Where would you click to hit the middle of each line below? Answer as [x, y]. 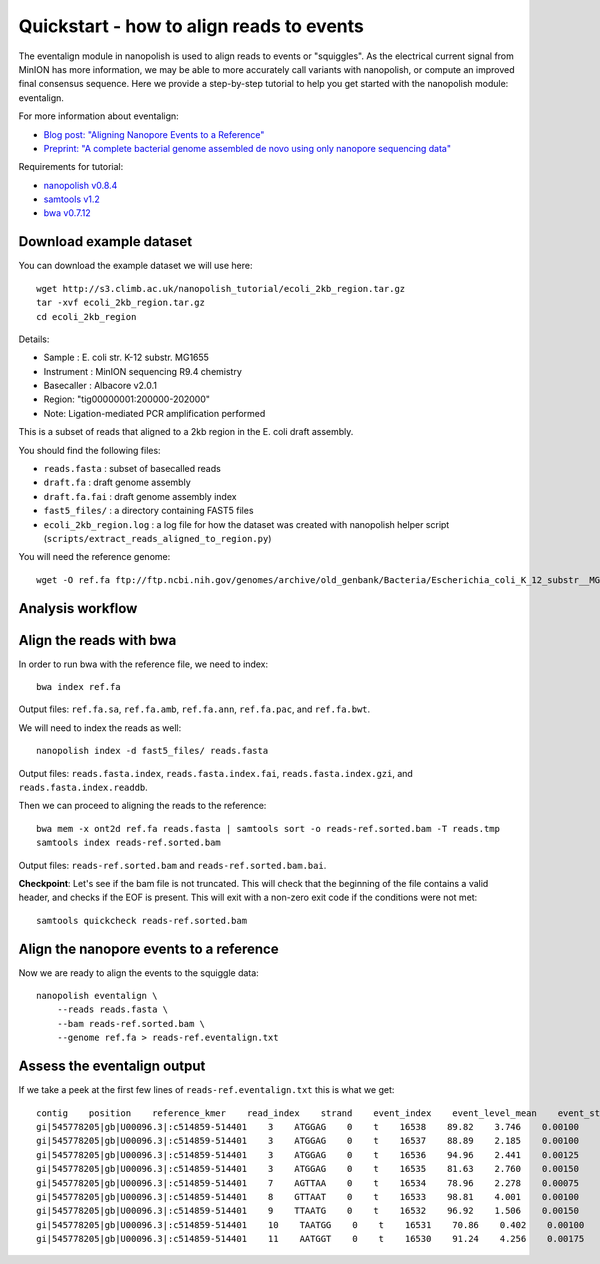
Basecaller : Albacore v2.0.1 [100, 386]
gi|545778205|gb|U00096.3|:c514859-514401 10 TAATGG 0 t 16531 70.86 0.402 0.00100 [310, 1224]
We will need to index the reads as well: [100, 727]
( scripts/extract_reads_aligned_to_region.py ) [157, 538]
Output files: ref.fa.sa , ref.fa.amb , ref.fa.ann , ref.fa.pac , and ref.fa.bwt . [194, 709]
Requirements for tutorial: [71, 167]
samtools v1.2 [71, 199]
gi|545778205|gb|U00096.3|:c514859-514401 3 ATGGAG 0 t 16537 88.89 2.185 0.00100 [308, 1141]
